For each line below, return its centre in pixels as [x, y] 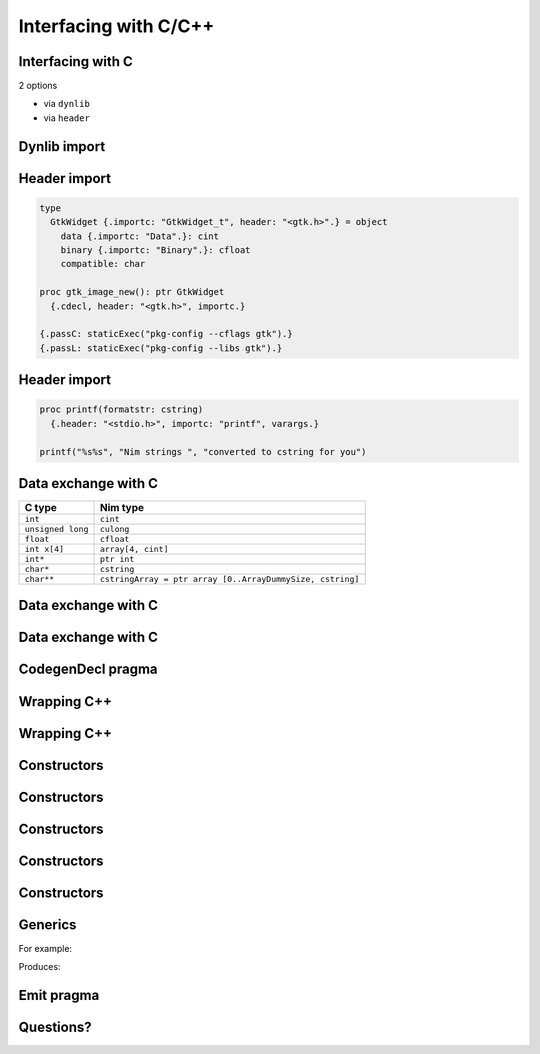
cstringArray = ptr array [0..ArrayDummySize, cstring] [229, 579]
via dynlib [66, 104]
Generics [47, 924]
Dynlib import [62, 146]
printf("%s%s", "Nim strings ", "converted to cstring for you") [203, 451]
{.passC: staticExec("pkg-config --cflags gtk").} [166, 334]
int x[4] [44, 549]
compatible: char [103, 264]
